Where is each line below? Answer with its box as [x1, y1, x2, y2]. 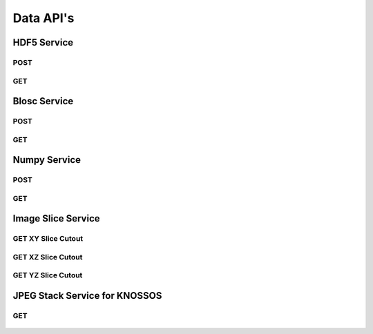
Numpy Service [12, 154, 82, 166]
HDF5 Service [12, 37, 74, 48]
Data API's [12, 10, 75, 26]
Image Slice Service [12, 213, 100, 224]
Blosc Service [12, 95, 74, 107]
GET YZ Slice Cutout [12, 271, 83, 280]
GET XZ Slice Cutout [12, 252, 83, 262]
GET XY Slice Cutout [12, 234, 84, 244]
